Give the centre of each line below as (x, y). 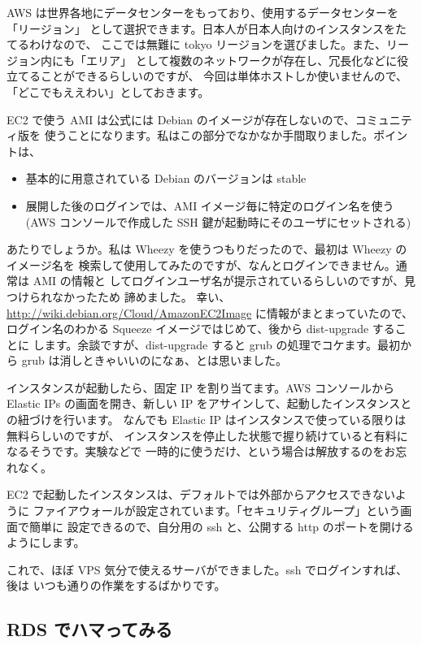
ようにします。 (46, 542)
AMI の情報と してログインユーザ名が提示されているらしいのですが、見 (224, 281)
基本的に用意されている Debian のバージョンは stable (166, 178)
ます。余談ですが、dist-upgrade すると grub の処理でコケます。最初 (222, 344)
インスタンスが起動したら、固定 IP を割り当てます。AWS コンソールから (201, 387)
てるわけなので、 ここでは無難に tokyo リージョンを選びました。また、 (196, 44)
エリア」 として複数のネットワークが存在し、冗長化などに (241, 60)
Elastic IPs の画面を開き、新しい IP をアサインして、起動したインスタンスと (209, 403)
